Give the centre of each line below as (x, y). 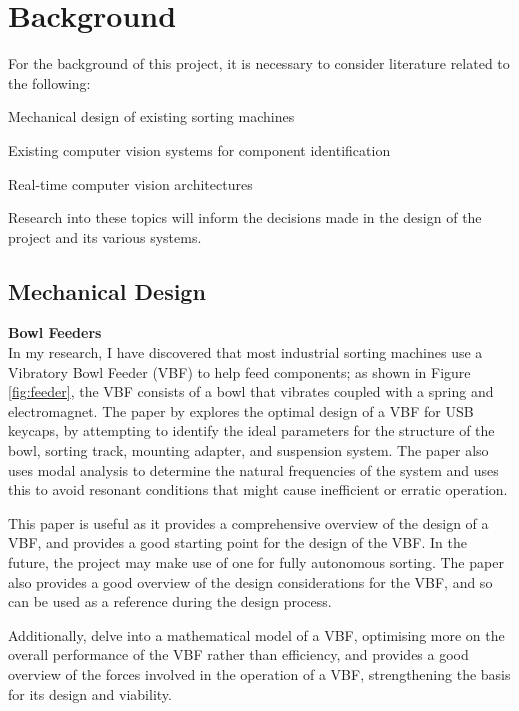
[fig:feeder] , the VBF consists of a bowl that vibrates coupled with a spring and (251, 391)
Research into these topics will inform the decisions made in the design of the (245, 217)
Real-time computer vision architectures (130, 183)
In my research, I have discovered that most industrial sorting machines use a (245, 352)
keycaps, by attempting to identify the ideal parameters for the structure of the (251, 430)
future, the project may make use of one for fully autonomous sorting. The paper (256, 562)
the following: (49, 82)
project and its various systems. (105, 236)
